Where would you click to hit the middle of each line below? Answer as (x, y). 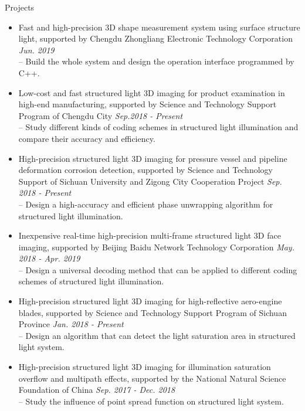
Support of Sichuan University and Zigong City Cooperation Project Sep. (150, 181)
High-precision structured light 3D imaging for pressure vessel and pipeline (153, 158)
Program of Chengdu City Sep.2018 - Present (101, 115)
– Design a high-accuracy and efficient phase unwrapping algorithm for (146, 204)
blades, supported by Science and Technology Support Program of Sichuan (152, 312)
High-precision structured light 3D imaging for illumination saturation (145, 367)
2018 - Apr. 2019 (49, 258)
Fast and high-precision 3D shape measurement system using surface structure (159, 27)
